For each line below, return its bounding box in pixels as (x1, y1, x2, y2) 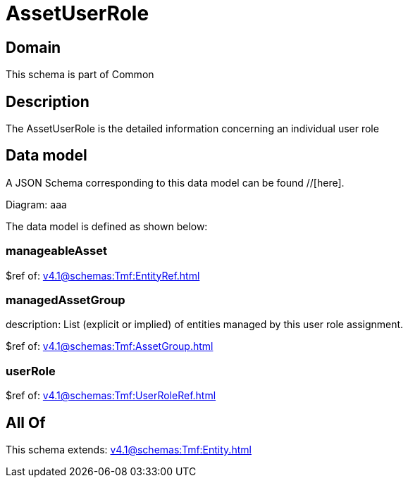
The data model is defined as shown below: (6, 220, 208, 232)
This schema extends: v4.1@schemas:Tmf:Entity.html (6, 443, 252, 456)
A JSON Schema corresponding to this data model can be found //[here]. (6, 176, 345, 189)
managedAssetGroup (6, 292, 125, 307)
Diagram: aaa (6, 198, 67, 211)
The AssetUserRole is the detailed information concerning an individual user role (6, 123, 379, 135)
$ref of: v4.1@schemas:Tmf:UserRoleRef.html (6, 389, 216, 402)
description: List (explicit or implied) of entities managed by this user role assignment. (6, 318, 404, 331)
